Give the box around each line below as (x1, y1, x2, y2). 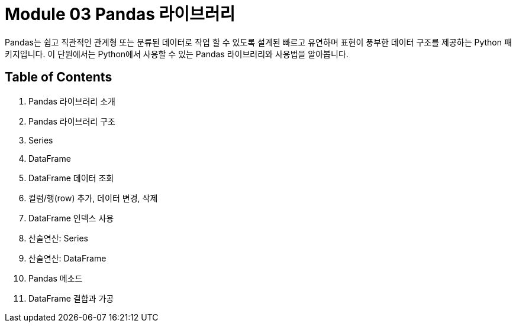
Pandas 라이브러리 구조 (28, 116, 115, 126)
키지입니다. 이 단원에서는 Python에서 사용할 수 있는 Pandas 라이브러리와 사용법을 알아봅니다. (5, 48, 349, 59)
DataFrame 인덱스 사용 (28, 212, 114, 223)
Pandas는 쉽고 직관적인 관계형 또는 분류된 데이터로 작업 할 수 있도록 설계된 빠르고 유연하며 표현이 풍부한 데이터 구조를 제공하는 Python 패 (5, 37, 512, 47)
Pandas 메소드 (28, 273, 83, 283)
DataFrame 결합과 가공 (28, 293, 114, 303)
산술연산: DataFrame (28, 253, 107, 263)
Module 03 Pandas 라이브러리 (5, 4, 236, 24)
